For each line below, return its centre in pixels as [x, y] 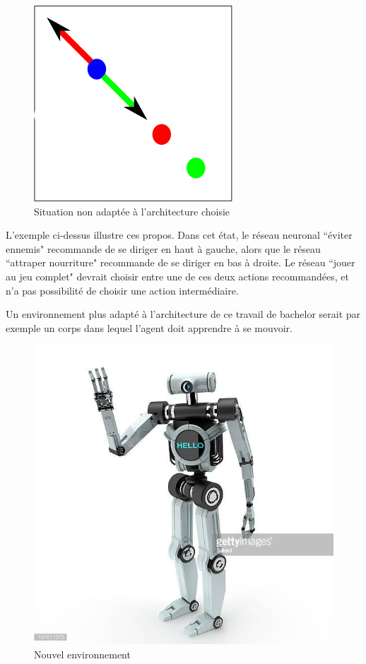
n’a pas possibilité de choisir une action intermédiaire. [122, 290]
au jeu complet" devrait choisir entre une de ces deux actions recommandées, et [177, 276]
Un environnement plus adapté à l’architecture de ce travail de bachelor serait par [183, 314]
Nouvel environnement [82, 654]
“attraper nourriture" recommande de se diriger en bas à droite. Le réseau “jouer [181, 262]
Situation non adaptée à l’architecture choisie [132, 211]
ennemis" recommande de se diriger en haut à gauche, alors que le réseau [163, 248]
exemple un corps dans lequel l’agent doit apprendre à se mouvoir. [149, 327]
